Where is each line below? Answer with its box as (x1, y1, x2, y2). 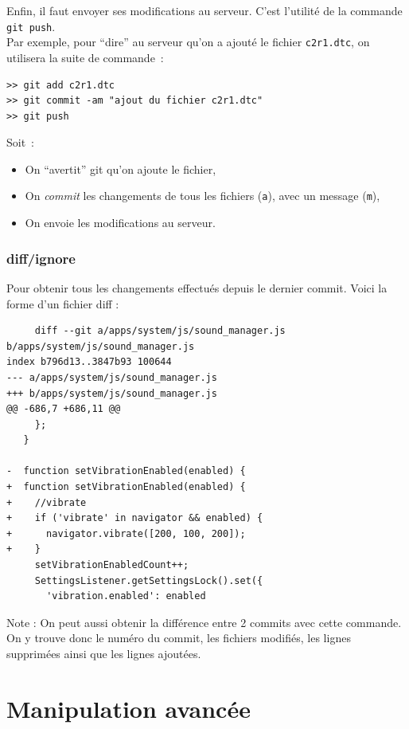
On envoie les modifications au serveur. (25, 214, 216, 231)
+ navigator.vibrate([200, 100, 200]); (6, 527, 246, 539)
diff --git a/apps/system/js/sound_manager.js (34, 325, 286, 337)
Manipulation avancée (6, 692, 251, 724)
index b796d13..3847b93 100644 (6, 356, 172, 368)
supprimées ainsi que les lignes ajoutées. (6, 645, 201, 661)
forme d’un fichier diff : (6, 295, 119, 312)
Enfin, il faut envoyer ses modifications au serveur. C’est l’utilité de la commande (6, 2, 403, 18)
